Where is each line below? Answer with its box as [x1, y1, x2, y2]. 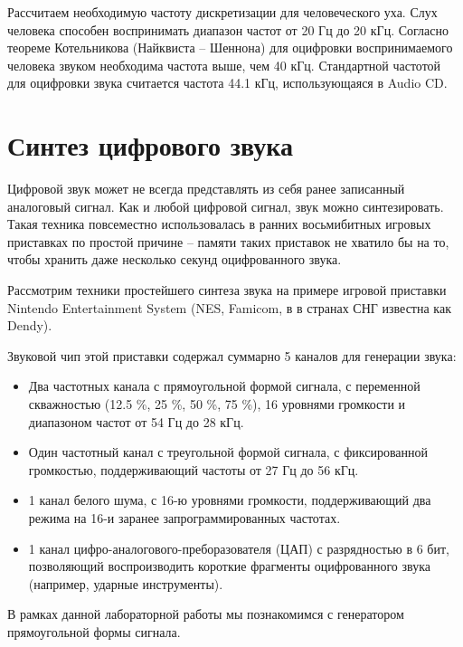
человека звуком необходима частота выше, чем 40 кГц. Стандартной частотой [7, 55, 441, 74]
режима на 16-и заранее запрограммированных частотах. [28, 509, 341, 527]
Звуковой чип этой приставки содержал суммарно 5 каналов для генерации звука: [7, 346, 457, 365]
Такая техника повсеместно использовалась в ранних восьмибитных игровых [7, 214, 431, 233]
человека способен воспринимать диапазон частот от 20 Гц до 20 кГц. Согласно [7, 20, 449, 39]
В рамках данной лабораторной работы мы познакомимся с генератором [7, 604, 404, 623]
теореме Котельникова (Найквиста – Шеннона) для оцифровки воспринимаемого [7, 38, 453, 57]
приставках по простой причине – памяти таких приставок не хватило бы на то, [7, 232, 449, 251]
